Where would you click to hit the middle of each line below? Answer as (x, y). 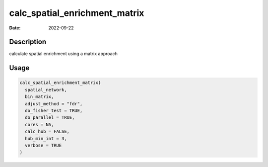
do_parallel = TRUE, (50, 118)
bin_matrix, (39, 97)
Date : (15, 28)
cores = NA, (39, 125)
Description (28, 42)
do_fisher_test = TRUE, (54, 111)
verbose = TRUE (43, 145)
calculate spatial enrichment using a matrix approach (63, 54)
